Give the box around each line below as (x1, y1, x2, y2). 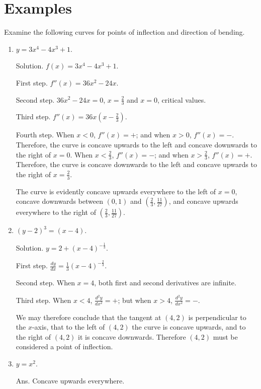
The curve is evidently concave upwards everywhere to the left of (16, 186, 216, 196)
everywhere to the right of (16, 207, 96, 217)
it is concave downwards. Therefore (78, 331, 186, 342)
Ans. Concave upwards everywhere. (16, 375, 125, 385)
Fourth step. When (16, 129, 74, 140)
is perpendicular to (188, 312, 246, 322)
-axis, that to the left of (32, 322, 105, 332)
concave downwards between (16, 196, 103, 206)
